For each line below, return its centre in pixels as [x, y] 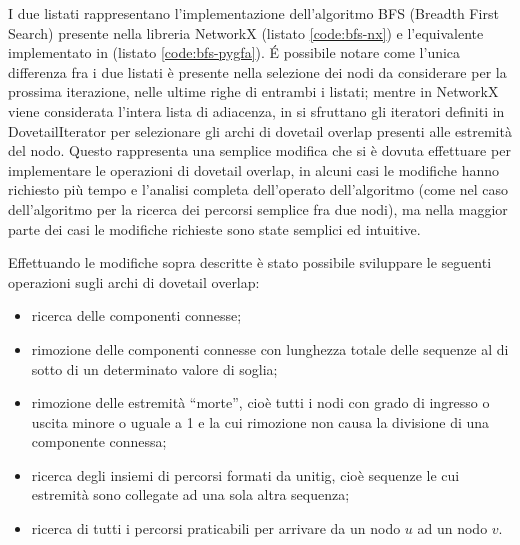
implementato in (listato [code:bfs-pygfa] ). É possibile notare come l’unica [234, 52]
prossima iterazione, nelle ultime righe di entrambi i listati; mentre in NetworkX [253, 91]
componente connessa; [99, 441]
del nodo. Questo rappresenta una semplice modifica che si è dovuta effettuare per [259, 150]
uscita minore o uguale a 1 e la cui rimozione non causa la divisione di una [260, 421]
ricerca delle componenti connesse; [136, 315]
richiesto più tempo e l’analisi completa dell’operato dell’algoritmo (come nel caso [258, 189]
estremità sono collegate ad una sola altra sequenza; [190, 494]
